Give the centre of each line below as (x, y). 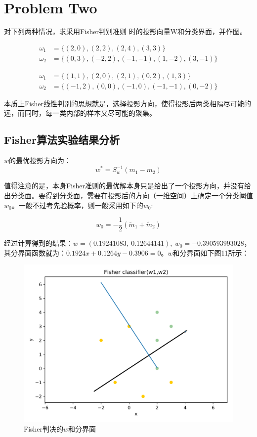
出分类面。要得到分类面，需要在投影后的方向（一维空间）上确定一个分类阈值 (128, 195)
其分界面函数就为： (35, 252)
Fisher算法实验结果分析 (62, 140)
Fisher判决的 (44, 428)
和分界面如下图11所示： (211, 252)
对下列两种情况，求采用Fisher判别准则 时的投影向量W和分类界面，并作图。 (126, 31)
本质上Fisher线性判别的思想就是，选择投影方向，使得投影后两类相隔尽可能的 (128, 103)
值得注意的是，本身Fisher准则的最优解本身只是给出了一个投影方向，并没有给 (128, 186)
